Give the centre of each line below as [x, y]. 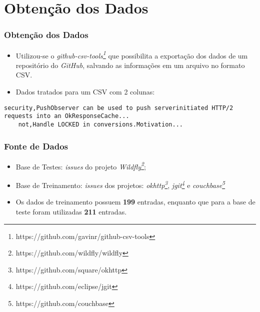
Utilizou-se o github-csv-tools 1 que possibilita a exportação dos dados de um [132, 54]
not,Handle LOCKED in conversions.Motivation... [100, 124]
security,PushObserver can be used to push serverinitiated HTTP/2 [119, 108]
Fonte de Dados [36, 146]
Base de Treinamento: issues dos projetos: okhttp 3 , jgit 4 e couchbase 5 [120, 184]
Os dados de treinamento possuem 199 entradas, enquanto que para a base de [135, 202]
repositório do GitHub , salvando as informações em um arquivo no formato [130, 65]
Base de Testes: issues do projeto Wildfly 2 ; [81, 165]
